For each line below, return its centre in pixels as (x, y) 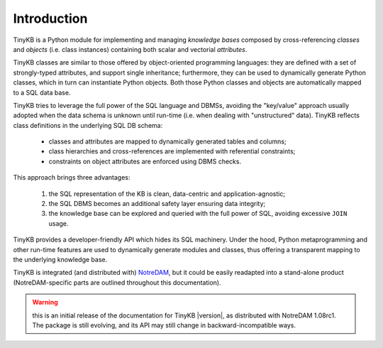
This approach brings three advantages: (72, 178)
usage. (59, 223)
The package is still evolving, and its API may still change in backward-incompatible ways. (164, 325)
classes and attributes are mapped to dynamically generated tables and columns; (167, 141)
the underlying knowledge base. (60, 259)
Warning (45, 303)
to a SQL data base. (42, 92)
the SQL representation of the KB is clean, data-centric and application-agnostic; (167, 194)
